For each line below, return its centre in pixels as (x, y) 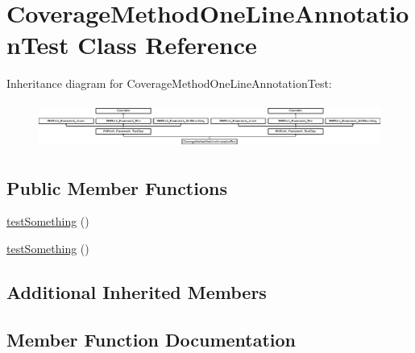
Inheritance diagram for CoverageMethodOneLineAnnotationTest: (169, 83)
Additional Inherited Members (137, 291)
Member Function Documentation (151, 339)
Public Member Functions (117, 187)
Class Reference (167, 45)
